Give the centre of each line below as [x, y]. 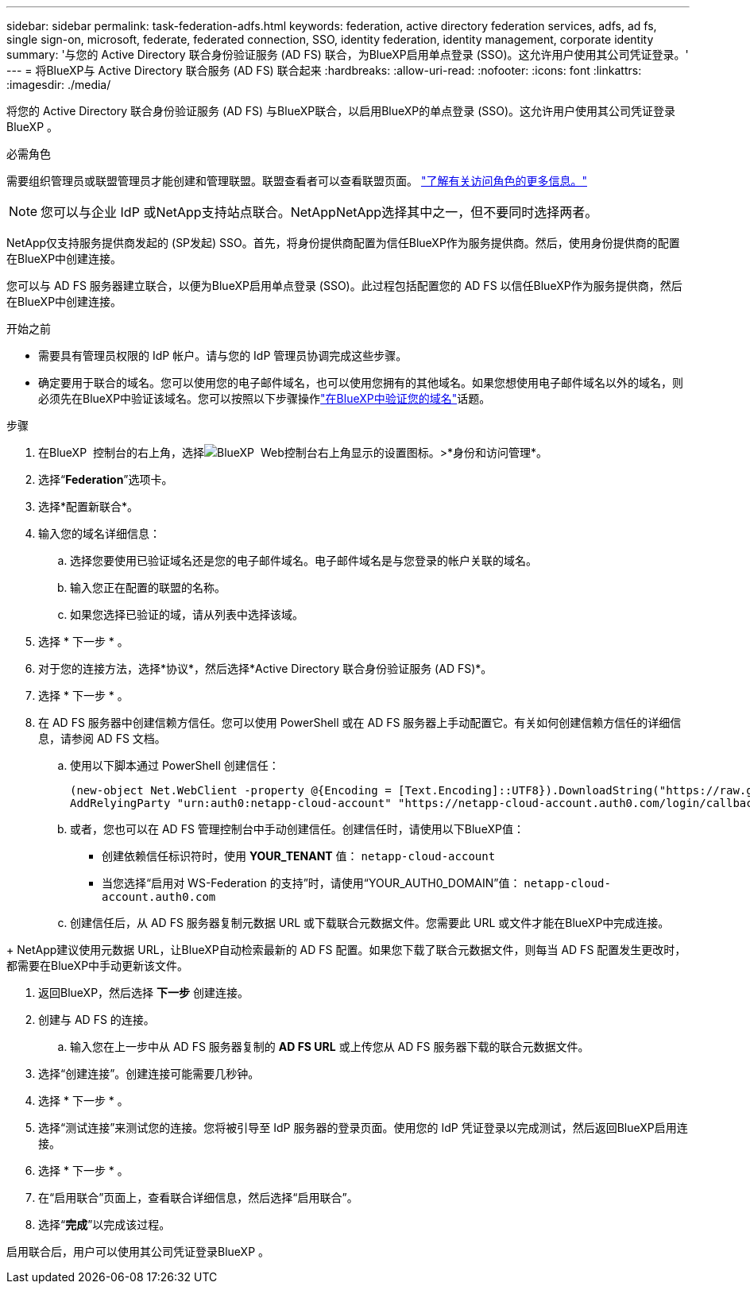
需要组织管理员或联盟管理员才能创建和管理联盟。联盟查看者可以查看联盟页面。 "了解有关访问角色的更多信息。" [297, 181]
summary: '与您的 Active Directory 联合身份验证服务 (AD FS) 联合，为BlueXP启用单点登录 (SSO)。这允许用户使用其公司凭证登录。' [348, 54]
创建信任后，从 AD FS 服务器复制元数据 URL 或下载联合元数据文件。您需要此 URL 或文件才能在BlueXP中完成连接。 [370, 923]
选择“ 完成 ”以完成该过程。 [104, 1224]
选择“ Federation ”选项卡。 [106, 479]
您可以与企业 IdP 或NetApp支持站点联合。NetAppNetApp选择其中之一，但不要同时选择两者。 [319, 212]
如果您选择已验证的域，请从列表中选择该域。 [187, 614]
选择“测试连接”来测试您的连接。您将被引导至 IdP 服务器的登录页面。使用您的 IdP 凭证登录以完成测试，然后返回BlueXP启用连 [363, 1128]
